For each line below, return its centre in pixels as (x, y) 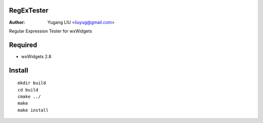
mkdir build (32, 83)
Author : (17, 22)
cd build (28, 90)
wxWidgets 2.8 (36, 56)
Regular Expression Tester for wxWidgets (51, 31)
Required (23, 45)
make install (33, 110)
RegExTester (29, 10)
